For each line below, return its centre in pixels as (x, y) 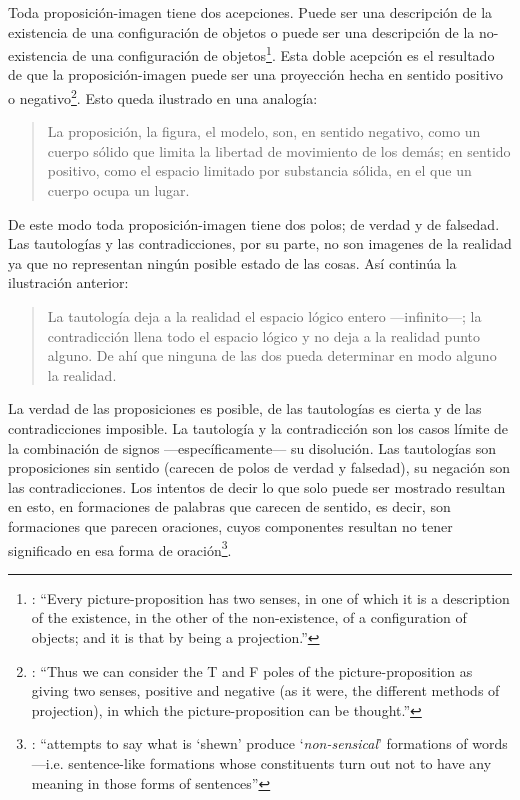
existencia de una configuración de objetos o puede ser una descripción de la (241, 31)
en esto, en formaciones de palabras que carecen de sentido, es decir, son (229, 506)
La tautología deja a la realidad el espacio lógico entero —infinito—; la (264, 316)
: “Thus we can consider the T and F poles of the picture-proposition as (252, 670)
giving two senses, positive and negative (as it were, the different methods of (265, 690)
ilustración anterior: (68, 282)
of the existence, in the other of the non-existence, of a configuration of (249, 617)
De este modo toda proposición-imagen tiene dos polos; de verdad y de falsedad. (254, 223)
